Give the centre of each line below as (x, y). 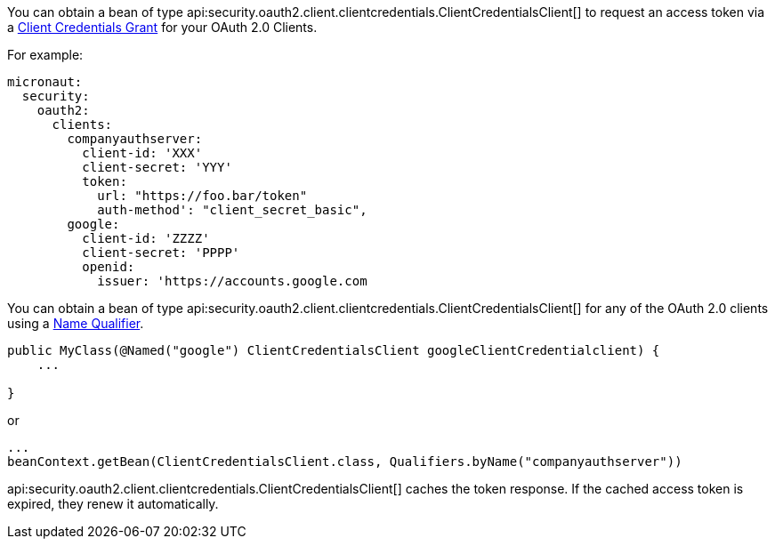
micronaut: (45, 82)
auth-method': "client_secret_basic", (232, 210)
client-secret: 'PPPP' (161, 253)
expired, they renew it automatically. (113, 504)
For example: (45, 55)
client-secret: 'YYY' (157, 167)
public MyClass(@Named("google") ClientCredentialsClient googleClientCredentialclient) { (334, 350)
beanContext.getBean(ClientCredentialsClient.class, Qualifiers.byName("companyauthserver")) (345, 462)
